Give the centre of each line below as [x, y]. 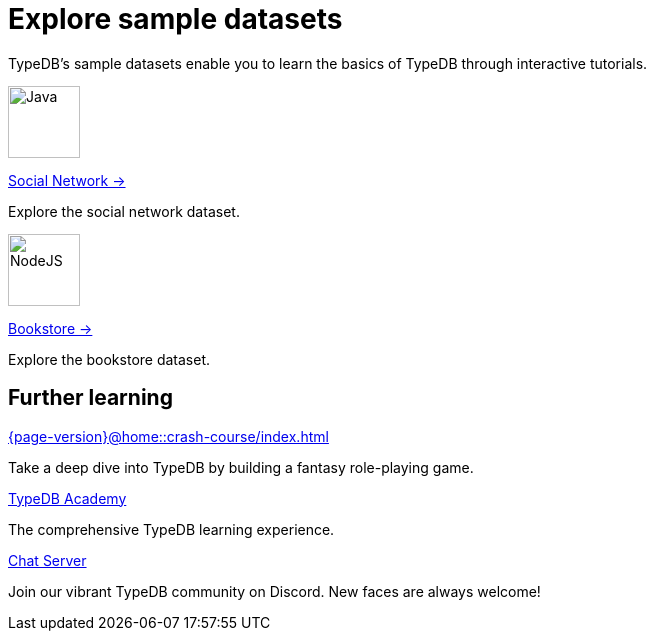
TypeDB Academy [67, 498]
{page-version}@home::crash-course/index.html [168, 436]
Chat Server [47, 560]
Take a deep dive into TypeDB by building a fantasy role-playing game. [241, 467]
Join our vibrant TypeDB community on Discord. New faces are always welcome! [274, 591]
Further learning [90, 398]
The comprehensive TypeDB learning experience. [171, 529]
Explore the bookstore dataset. [109, 359]
